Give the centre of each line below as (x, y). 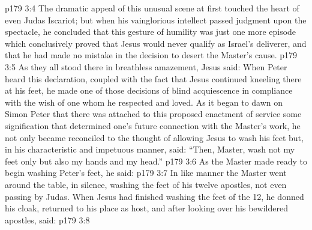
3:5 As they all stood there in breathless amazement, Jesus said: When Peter (146, 66)
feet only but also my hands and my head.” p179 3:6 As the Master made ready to (156, 161)
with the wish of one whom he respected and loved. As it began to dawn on (144, 102)
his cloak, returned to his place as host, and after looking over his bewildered (146, 208)
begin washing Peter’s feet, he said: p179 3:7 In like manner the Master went (146, 173)
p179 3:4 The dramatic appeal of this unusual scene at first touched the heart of (152, 8)
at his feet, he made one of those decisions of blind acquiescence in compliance (149, 90)
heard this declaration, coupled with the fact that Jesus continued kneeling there (153, 78)
